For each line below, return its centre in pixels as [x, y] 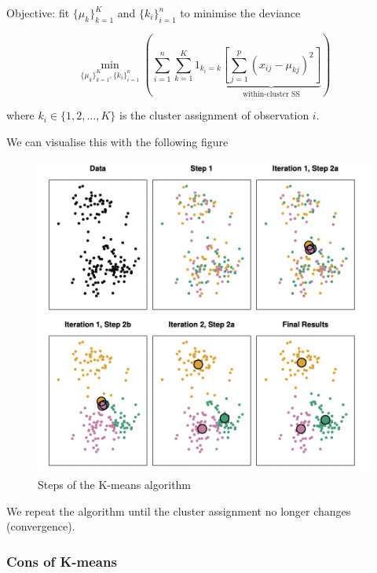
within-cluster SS [271, 94]
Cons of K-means [62, 561]
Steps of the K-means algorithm [115, 485]
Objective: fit [38, 13]
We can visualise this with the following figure [117, 141]
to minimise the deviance [240, 13]
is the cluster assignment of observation [214, 115]
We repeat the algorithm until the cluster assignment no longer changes [179, 511]
